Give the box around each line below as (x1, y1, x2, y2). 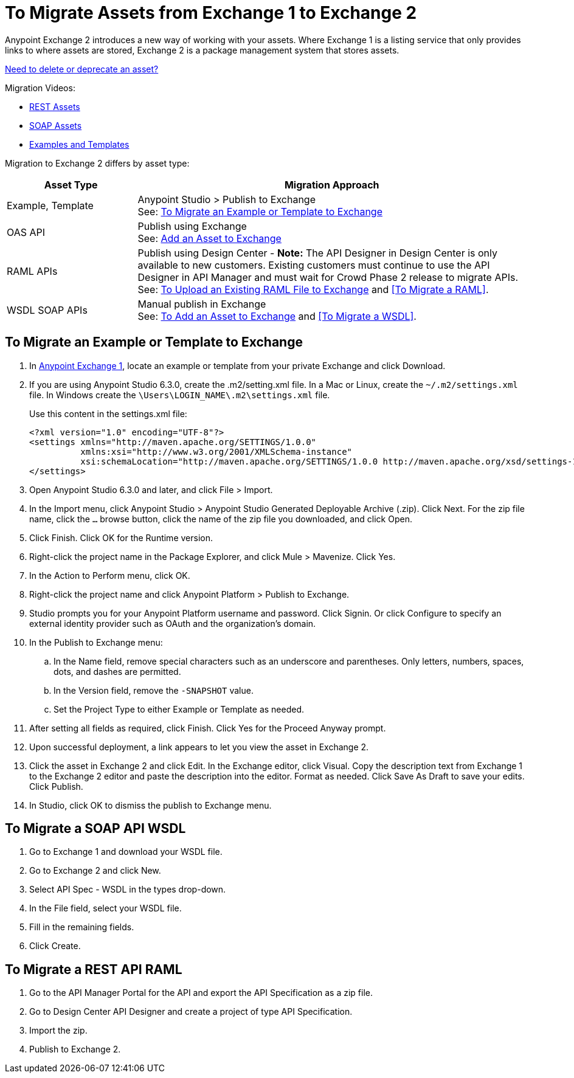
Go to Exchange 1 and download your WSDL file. (29, 846, 223, 857)
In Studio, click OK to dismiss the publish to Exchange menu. (29, 800, 272, 810)
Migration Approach (284, 178, 379, 191)
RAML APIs (7, 264, 58, 277)
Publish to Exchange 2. (29, 1044, 121, 1055)
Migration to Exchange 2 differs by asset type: (5, 157, 190, 168)
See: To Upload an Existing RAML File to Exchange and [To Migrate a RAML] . (137, 283, 489, 295)
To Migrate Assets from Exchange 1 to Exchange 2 (5, 2, 417, 23)
